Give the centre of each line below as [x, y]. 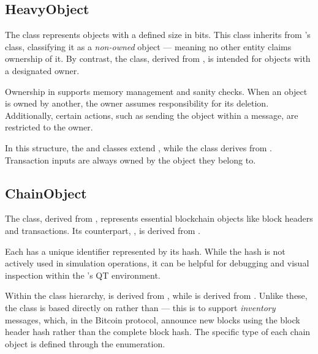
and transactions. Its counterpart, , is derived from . [103, 230]
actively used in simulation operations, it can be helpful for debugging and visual [157, 263]
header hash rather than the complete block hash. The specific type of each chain [158, 332]
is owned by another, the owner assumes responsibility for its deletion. [137, 103]
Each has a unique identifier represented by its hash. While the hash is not [145, 251]
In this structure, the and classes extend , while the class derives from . [138, 147]
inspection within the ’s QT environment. [83, 275]
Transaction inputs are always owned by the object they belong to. [131, 160]
